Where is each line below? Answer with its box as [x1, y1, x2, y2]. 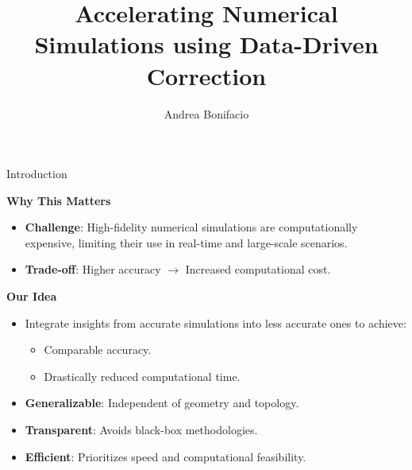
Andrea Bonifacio [164, 105, 249, 122]
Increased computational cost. [185, 261, 331, 278]
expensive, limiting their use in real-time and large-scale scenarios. [25, 234, 348, 251]
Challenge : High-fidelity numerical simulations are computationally [25, 219, 358, 235]
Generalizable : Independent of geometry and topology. [25, 394, 299, 411]
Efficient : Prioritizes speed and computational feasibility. [25, 448, 306, 464]
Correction [146, 59, 267, 91]
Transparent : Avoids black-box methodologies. [25, 421, 258, 438]
